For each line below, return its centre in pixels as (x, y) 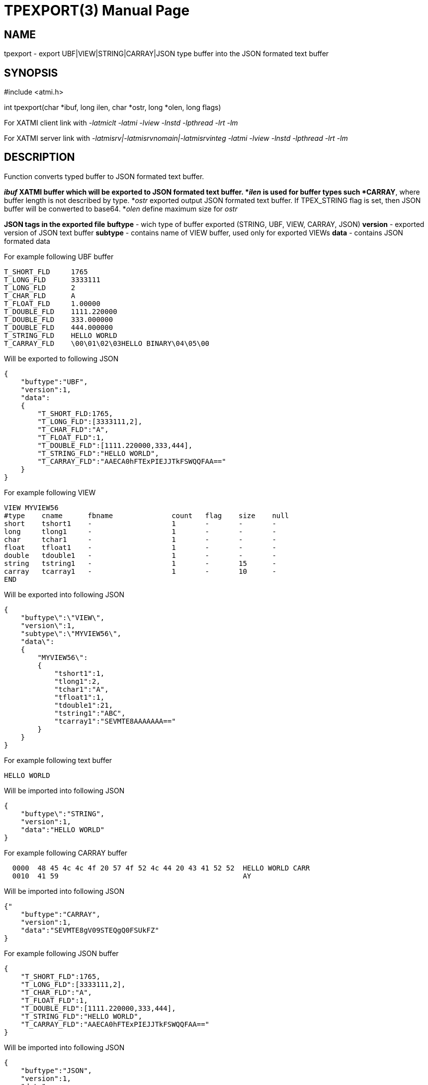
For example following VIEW (50, 492)
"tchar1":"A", (82, 689)
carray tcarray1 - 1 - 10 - (140, 571)
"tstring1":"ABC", (90, 713)
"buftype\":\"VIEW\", (63, 617)
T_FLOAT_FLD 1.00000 (52, 303)
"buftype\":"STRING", (63, 814)
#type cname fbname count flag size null (147, 515)
